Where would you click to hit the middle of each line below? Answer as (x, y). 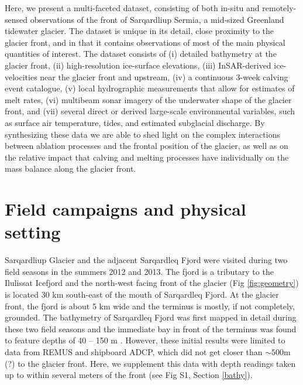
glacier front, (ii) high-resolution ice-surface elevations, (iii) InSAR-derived (138, 65)
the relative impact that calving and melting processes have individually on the (147, 157)
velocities (21, 76)
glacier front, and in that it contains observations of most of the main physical (145, 42)
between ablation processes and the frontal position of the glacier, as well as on (147, 146)
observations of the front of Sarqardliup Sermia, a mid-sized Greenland (157, 19)
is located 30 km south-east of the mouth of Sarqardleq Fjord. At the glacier (142, 294)
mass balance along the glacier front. (70, 168)
